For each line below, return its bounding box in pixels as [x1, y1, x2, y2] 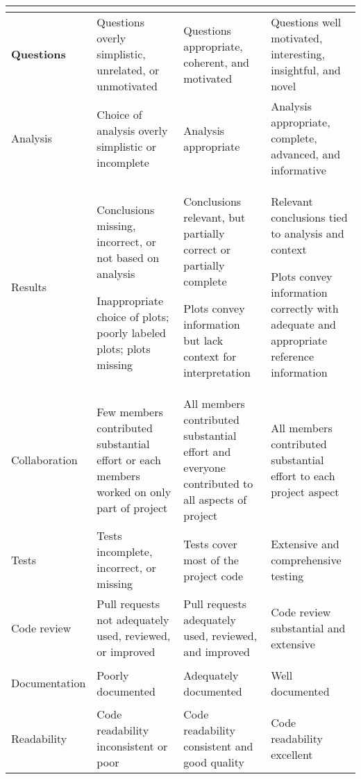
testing [271, 567, 304, 584]
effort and [183, 443, 231, 459]
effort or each [96, 451, 161, 468]
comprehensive [271, 551, 342, 568]
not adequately [96, 612, 169, 628]
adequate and [271, 316, 336, 332]
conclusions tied [271, 209, 348, 225]
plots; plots [96, 340, 151, 356]
